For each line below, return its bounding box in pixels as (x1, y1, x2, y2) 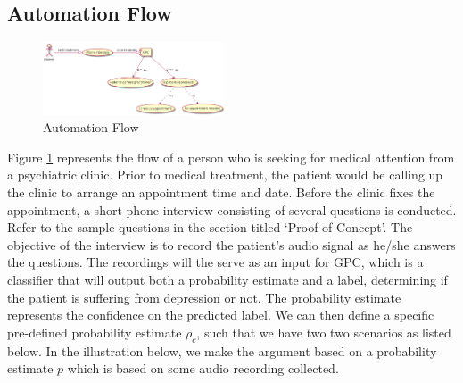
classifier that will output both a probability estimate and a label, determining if (7, 271, 448, 288)
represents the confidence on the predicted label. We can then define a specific (7, 305, 434, 324)
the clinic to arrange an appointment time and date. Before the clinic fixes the (7, 183, 435, 202)
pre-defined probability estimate (7, 322, 182, 341)
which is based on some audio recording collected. (67, 359, 339, 378)
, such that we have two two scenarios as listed (196, 322, 451, 341)
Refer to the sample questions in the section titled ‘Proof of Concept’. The (7, 218, 413, 237)
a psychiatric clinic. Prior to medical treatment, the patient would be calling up (7, 165, 443, 184)
